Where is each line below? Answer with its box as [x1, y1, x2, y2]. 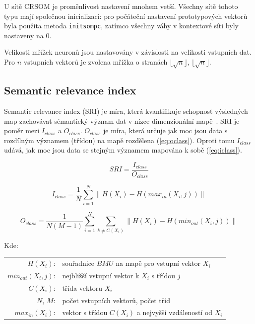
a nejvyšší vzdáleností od [136, 307, 213, 318]
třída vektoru [62, 282, 103, 293]
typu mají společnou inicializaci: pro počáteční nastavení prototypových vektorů [4, 10, 248, 21]
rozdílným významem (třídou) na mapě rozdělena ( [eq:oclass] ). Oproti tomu [4, 135, 235, 145]
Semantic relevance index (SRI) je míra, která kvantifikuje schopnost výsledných [4, 106, 248, 116]
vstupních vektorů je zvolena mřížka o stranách [23, 57, 168, 67]
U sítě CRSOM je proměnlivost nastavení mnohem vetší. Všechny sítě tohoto [4, 1, 238, 11]
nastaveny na [4, 30, 44, 40]
